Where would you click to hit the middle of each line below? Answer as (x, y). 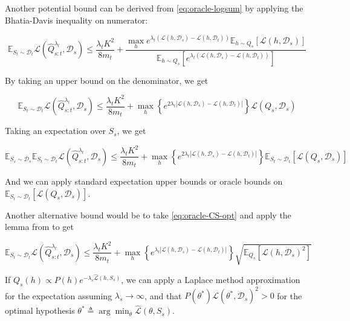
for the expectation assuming (59, 295)
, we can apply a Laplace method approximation (211, 279)
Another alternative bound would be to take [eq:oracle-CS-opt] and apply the (148, 215)
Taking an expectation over (55, 131)
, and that (163, 295)
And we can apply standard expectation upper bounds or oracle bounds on (144, 181)
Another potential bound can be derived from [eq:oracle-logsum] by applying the (154, 8)
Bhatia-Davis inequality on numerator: (76, 20)
